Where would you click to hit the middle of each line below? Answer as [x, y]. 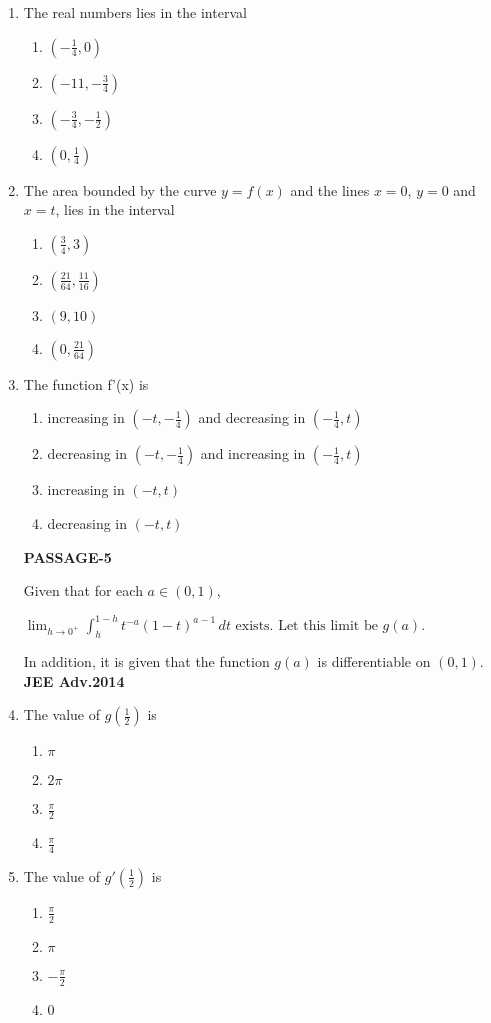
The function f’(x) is [86, 383]
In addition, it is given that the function [146, 661]
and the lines [330, 189]
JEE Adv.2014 [74, 680]
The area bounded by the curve [120, 189]
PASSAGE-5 [67, 556]
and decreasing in [252, 417]
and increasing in [253, 453]
